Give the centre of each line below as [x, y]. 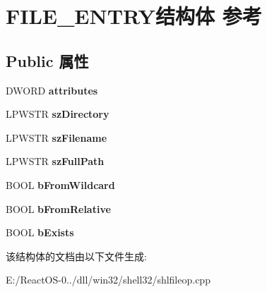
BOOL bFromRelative [58, 208]
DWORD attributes [52, 90]
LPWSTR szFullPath [55, 161]
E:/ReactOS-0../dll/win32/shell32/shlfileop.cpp [108, 280]
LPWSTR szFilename [57, 137]
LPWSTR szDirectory [58, 114]
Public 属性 [47, 60]
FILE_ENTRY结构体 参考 [134, 16]
